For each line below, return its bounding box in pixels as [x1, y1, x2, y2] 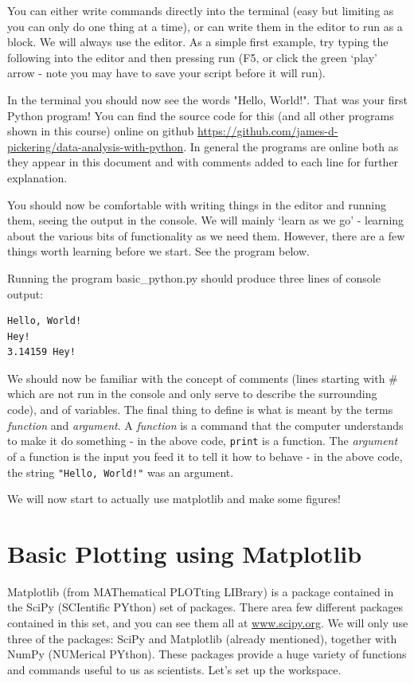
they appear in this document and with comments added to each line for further [7, 154, 399, 170]
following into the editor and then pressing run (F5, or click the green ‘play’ [7, 49, 377, 65]
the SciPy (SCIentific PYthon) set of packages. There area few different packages [7, 599, 403, 615]
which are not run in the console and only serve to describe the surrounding [7, 385, 377, 402]
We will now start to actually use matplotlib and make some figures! [7, 490, 341, 507]
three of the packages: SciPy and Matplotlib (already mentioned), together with [7, 630, 397, 646]
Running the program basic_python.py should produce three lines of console [7, 269, 381, 286]
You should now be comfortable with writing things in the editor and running [7, 196, 386, 213]
